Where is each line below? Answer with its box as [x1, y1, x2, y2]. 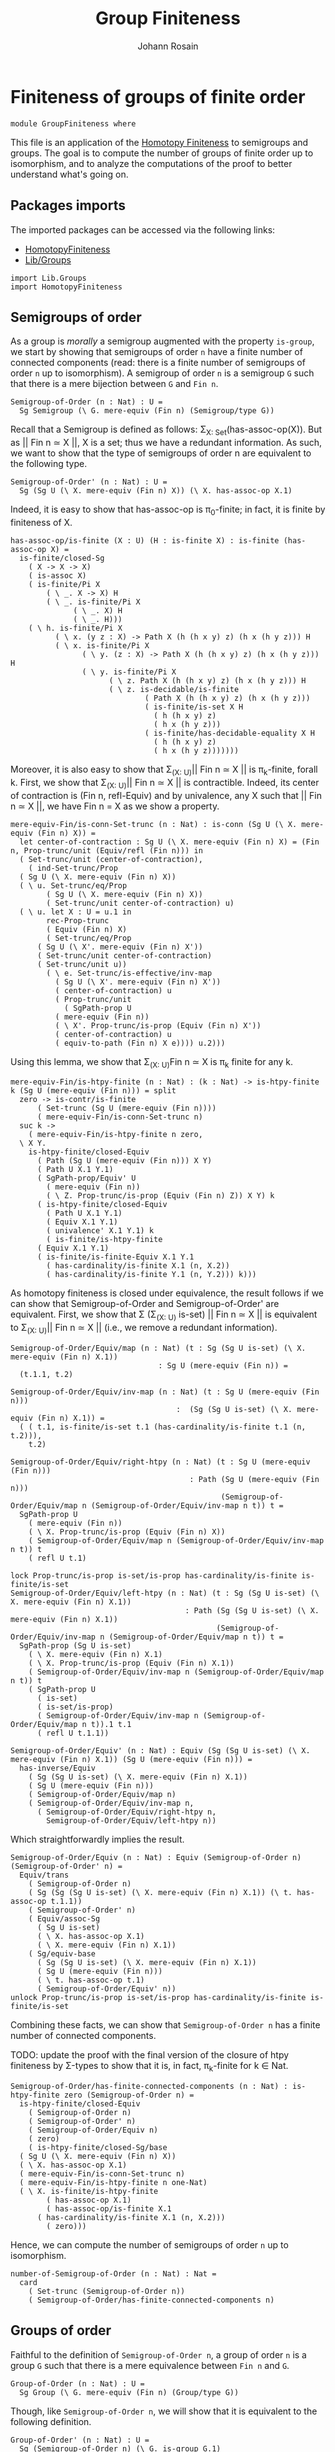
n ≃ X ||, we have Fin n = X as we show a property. [10, 800, 220, 812]
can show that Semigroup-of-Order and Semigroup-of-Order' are [10, 1298, 280, 1310]
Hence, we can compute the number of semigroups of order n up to [10, 2238, 289, 2251]
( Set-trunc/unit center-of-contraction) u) [46, 898, 235, 908]
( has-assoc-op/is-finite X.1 [46, 2203, 172, 2214]
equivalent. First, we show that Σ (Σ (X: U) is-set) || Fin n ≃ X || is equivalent [10, 1308, 318, 1323]
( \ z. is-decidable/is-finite [108, 684, 240, 694]
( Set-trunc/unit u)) [36, 959, 128, 969]
